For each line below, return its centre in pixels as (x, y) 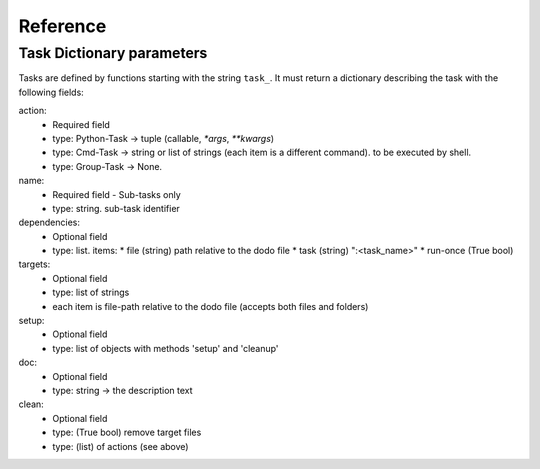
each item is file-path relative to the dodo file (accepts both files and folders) (210, 306)
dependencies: (49, 222)
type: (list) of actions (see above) (120, 446)
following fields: (51, 92)
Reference (62, 26)
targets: (34, 264)
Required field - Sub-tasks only (117, 194)
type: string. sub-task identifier (116, 208)
